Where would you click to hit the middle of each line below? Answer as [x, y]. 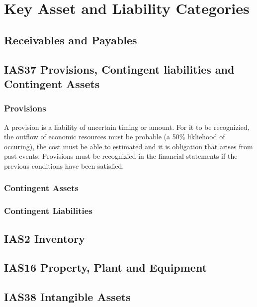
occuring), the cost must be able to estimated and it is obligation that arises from [128, 146]
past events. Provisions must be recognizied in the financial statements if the [121, 156]
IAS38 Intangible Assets [67, 297]
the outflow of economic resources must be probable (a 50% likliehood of [115, 137]
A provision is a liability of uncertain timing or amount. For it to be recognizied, [127, 127]
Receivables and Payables [71, 40]
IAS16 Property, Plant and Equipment [106, 267]
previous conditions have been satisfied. [64, 165]
